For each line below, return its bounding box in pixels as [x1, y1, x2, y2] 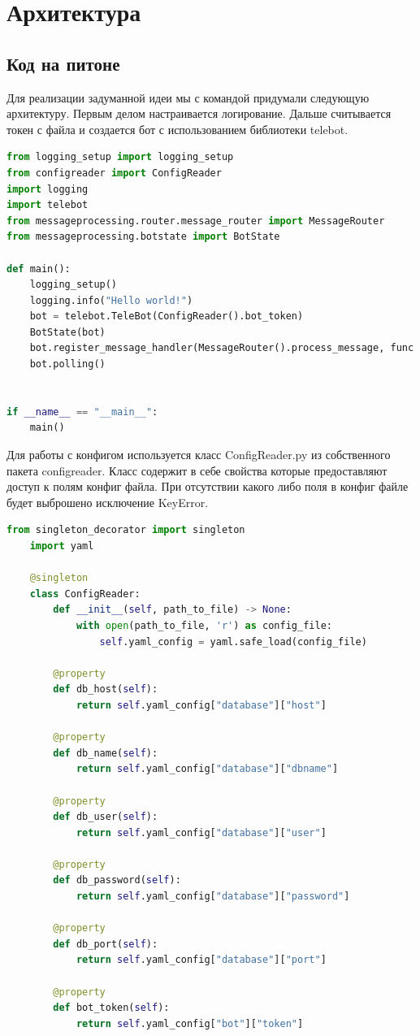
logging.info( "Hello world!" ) [29, 294, 193, 306]
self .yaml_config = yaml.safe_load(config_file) [99, 635, 367, 648]
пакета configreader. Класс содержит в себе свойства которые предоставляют [6, 462, 388, 479]
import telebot [6, 199, 89, 211]
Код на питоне [6, 50, 120, 76]
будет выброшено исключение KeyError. [6, 493, 209, 510]
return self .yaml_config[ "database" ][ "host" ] [76, 699, 327, 711]
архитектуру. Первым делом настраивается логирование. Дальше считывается [6, 105, 392, 122]
